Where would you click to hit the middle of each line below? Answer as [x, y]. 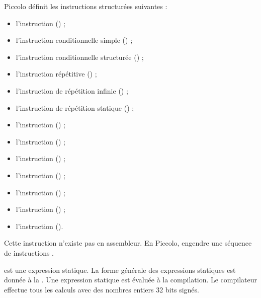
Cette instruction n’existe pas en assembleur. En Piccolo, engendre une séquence [128, 243]
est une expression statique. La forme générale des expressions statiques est [120, 270]
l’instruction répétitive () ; [56, 74]
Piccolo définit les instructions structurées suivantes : [86, 6]
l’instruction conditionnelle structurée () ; [80, 57]
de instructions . [29, 252]
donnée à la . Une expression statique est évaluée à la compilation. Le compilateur [130, 280]
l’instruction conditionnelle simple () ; [74, 40]
